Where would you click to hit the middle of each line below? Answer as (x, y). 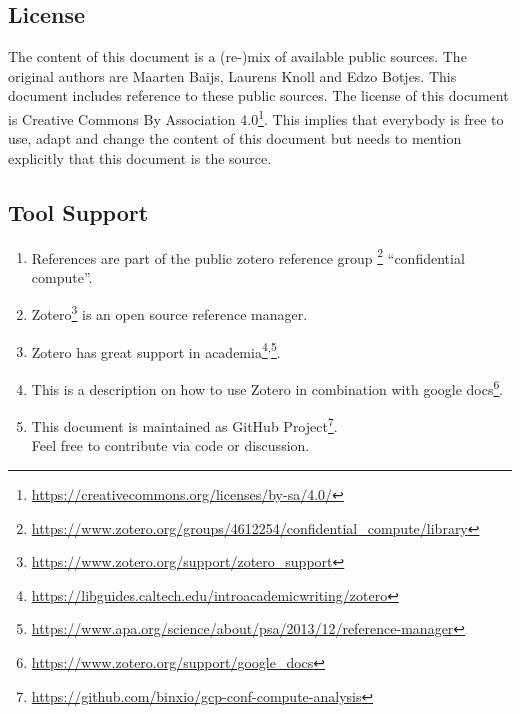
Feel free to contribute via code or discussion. (170, 445)
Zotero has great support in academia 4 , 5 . (156, 350)
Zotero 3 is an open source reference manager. (169, 313)
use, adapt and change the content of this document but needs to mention (235, 138)
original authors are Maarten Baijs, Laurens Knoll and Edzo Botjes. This (232, 75)
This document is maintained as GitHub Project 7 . (184, 424)
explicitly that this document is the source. (140, 157)
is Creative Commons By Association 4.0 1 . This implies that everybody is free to (256, 117)
